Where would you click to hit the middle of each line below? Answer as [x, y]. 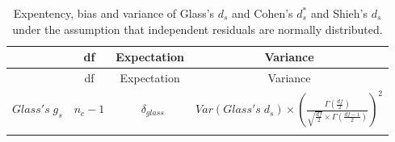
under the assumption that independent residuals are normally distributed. [197, 29]
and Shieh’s [339, 13]
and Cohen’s [263, 13]
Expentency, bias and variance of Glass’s [114, 13]
